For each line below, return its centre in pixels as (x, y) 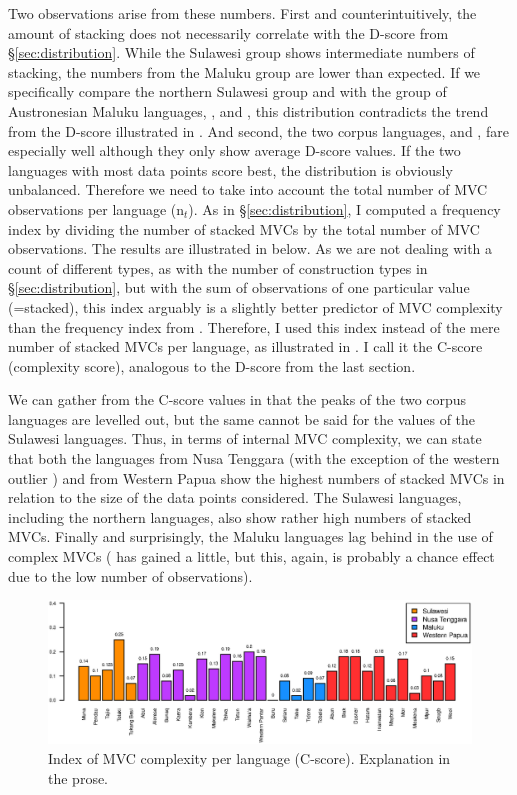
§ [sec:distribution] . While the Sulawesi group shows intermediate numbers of (241, 52)
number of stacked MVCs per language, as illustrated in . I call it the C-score (245, 346)
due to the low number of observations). (130, 575)
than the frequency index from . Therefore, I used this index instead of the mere (254, 326)
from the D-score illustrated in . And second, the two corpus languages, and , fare (258, 130)
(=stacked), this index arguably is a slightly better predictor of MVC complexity (255, 306)
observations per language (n (96, 208)
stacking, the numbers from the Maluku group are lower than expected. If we (244, 71)
